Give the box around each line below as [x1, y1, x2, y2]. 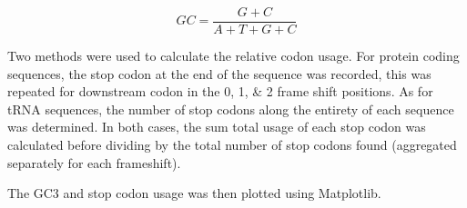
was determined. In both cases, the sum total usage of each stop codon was [7, 117, 426, 136]
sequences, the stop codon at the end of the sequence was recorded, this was [7, 64, 431, 83]
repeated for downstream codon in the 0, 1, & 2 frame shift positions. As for [7, 82, 433, 101]
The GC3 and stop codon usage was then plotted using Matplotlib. [7, 183, 381, 203]
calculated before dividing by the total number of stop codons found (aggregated [7, 135, 457, 154]
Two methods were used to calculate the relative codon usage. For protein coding [7, 46, 460, 65]
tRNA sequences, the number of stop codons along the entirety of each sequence [7, 99, 454, 118]
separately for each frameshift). [7, 153, 181, 172]
